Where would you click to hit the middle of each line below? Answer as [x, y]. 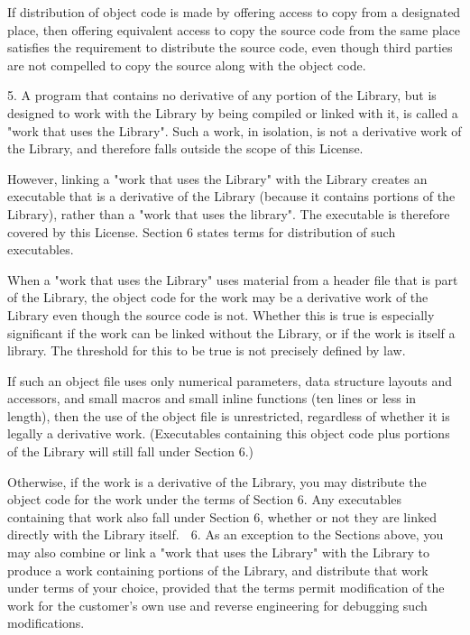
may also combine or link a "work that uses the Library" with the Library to [218, 552]
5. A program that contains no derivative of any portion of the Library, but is [222, 95]
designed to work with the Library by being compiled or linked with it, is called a [233, 112]
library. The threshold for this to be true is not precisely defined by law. [207, 350]
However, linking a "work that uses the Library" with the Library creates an [217, 178]
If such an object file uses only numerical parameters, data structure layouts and [230, 380]
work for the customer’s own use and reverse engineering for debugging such [217, 605]
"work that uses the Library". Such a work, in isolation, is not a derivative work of [235, 130]
